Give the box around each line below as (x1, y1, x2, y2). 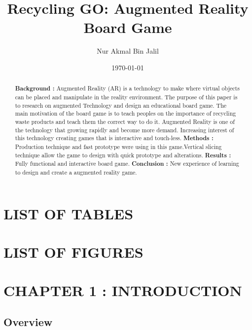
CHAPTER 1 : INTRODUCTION (3, 280, 242, 300)
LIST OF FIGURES (3, 241, 144, 262)
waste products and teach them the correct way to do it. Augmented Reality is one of (15, 117, 235, 125)
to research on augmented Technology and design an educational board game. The (15, 101, 227, 109)
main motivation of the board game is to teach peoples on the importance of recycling (15, 109, 236, 118)
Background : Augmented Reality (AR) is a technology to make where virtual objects (15, 84, 240, 93)
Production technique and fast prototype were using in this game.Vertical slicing (15, 142, 222, 150)
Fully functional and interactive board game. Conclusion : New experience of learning (15, 159, 239, 168)
